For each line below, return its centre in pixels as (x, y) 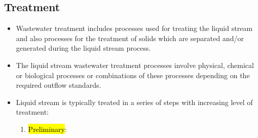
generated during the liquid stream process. (83, 48)
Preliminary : (47, 129)
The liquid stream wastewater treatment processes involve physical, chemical (135, 65)
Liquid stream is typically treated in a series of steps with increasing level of (134, 102)
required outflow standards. (59, 85)
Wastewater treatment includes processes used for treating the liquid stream (134, 28)
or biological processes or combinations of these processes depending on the (133, 75)
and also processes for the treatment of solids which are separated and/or (130, 38)
